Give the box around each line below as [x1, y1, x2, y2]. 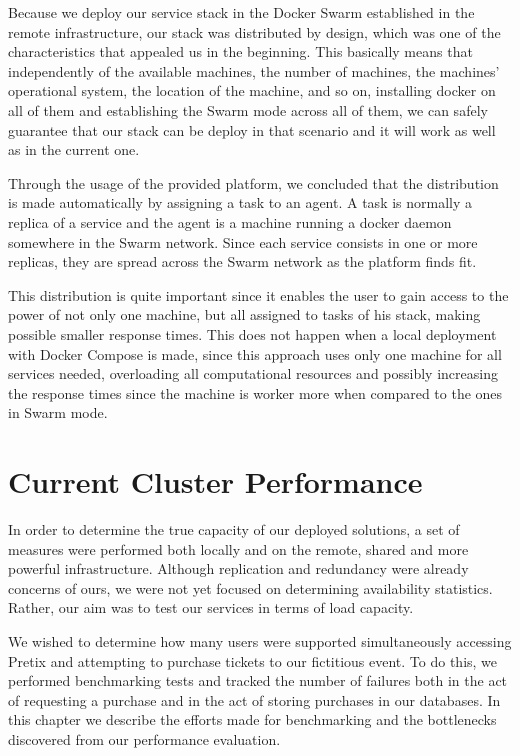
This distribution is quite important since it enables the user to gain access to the [8, 284, 509, 305]
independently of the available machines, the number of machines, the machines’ [8, 60, 500, 81]
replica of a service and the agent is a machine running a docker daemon [8, 211, 452, 232]
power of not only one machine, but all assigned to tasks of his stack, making [8, 304, 481, 325]
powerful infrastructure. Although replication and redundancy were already [8, 558, 469, 579]
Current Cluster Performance [8, 461, 423, 502]
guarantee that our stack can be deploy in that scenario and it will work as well [8, 119, 496, 140]
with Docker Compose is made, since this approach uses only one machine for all [8, 343, 502, 364]
